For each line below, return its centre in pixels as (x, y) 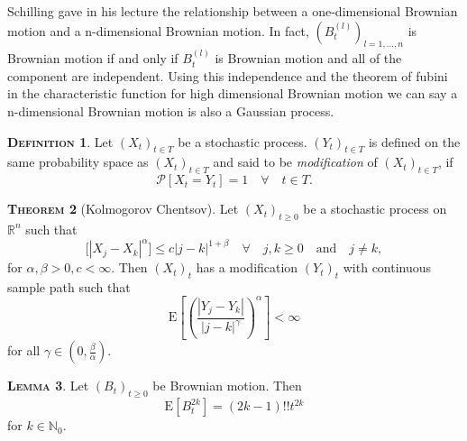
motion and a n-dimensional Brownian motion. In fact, (158, 30)
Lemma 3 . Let (48, 386)
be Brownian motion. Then (227, 386)
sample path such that (69, 286)
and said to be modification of (295, 162)
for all (24, 350)
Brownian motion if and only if (93, 58)
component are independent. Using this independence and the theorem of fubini (228, 75)
